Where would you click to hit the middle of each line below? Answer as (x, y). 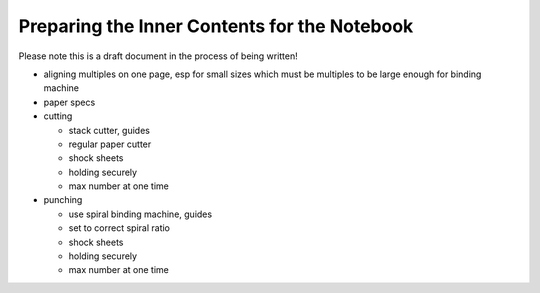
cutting (58, 116)
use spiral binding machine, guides (140, 214)
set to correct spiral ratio (119, 228)
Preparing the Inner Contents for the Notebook (216, 26)
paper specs (69, 102)
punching (63, 200)
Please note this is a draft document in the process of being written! (158, 56)
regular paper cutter (110, 144)
